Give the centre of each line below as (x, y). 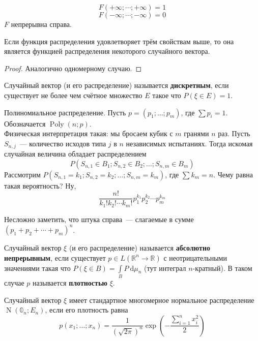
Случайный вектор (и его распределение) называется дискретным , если (117, 85)
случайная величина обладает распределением (75, 154)
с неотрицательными (195, 257)
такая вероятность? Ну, (40, 185)
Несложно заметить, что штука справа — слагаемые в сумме (99, 219)
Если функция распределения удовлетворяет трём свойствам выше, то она (119, 41)
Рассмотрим (22, 174)
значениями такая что (37, 268)
